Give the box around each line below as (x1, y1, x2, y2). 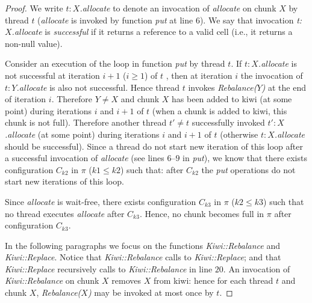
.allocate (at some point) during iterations (5, 127, 160, 140)
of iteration (5, 93, 46, 105)
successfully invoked (192, 116, 265, 129)
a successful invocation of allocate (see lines (5, 151, 164, 164)
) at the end (261, 81, 306, 93)
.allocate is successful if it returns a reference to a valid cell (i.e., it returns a (11, 25, 293, 38)
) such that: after (120, 163, 184, 176)
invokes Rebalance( (188, 81, 257, 93)
